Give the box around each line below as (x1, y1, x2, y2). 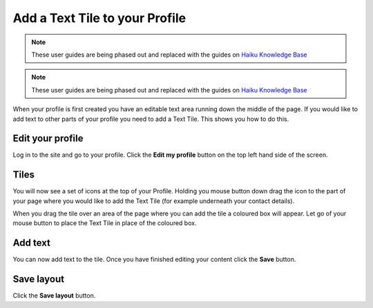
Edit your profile (12, 133, 84, 144)
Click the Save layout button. (12, 291, 96, 300)
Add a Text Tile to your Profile (12, 10, 186, 26)
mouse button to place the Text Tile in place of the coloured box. (12, 219, 197, 227)
